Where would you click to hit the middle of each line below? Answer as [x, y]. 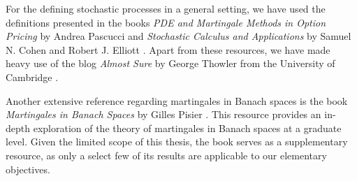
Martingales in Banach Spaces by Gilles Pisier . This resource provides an [163, 114]
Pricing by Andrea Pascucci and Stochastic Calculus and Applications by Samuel [178, 36]
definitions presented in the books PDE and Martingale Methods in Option [166, 22]
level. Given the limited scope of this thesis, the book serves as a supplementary [177, 142]
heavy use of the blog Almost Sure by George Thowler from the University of [170, 63]
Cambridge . [32, 77]
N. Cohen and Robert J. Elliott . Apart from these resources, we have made [168, 49]
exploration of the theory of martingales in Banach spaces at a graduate [187, 128]
